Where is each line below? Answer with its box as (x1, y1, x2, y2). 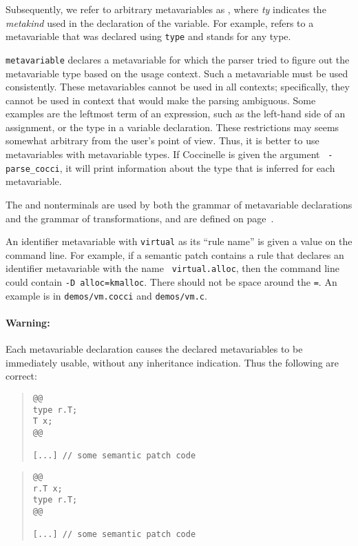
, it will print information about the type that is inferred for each (59, 160, 335, 175)
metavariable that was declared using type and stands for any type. (6, 29, 291, 43)
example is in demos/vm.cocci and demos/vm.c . (6, 288, 207, 302)
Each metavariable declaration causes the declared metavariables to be (6, 342, 303, 356)
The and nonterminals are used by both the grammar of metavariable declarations (6, 197, 352, 211)
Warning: (6, 315, 50, 329)
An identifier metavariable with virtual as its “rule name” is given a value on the (6, 234, 352, 248)
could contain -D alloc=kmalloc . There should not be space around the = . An (6, 275, 337, 289)
